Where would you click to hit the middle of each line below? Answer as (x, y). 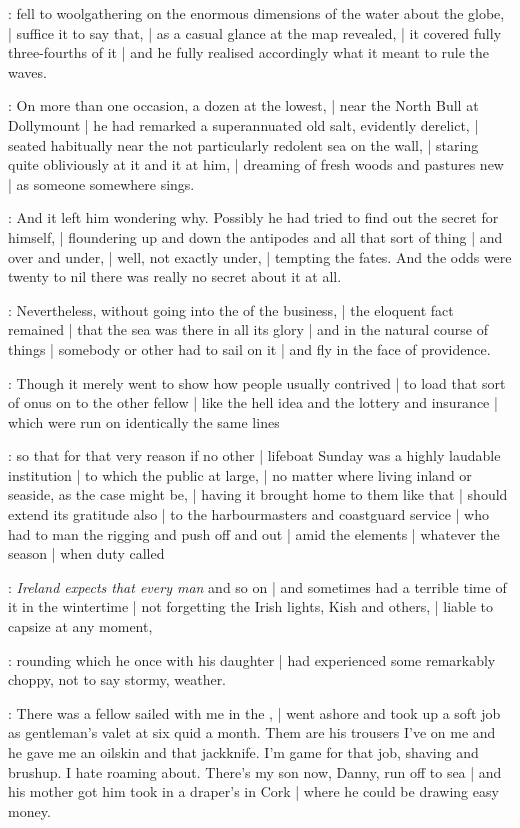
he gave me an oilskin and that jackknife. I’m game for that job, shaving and (243, 752)
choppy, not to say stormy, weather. (117, 679)
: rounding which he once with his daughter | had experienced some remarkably (252, 659)
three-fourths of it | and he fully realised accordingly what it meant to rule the (249, 52)
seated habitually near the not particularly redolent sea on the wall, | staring (243, 144)
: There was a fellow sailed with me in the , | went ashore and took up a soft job (254, 712)
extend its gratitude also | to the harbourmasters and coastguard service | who (248, 514)
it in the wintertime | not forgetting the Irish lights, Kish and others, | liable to (251, 606)
